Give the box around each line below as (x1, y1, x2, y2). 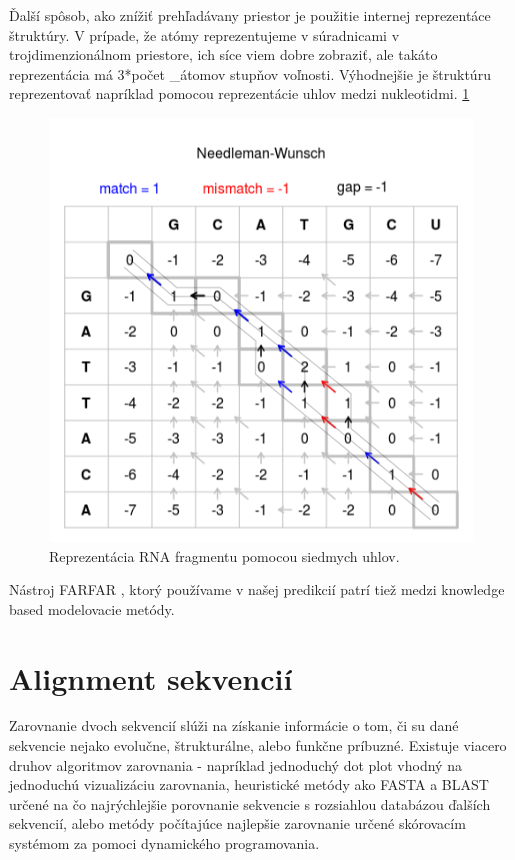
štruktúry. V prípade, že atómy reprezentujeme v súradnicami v (9, 24, 400, 45)
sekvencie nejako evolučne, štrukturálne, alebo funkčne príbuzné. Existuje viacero (9, 735, 507, 756)
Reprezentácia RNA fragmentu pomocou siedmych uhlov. (49, 545, 400, 566)
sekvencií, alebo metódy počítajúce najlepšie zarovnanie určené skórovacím (9, 813, 466, 834)
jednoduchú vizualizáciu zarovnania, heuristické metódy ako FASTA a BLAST (9, 774, 489, 795)
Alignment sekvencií (9, 657, 293, 698)
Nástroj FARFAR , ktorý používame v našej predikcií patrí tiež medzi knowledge (9, 579, 505, 600)
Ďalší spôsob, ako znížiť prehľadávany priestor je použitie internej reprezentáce (9, 5, 491, 25)
